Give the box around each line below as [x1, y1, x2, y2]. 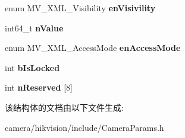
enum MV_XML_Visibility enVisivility [5, 2, 156, 14]
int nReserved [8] [5, 81, 73, 94]
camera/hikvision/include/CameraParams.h [5, 121, 164, 133]
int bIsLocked [5, 61, 60, 73]
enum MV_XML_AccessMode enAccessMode [5, 41, 181, 54]
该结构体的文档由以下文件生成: [5, 101, 124, 113]
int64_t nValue [5, 21, 64, 34]
